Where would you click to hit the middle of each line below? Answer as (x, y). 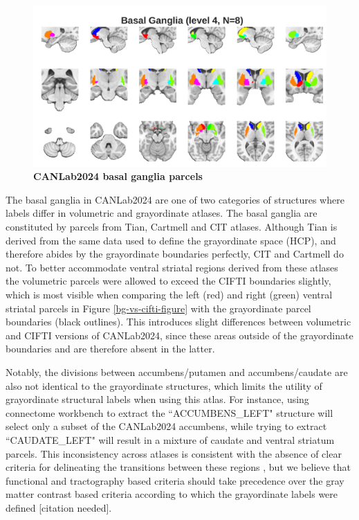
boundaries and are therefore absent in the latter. (110, 349)
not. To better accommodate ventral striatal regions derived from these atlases (172, 267)
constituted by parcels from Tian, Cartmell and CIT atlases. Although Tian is (172, 227)
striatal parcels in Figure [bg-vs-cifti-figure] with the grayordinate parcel (158, 308)
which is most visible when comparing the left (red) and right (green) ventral (169, 295)
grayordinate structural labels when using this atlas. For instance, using (157, 399)
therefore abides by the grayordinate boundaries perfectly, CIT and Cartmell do (175, 254)
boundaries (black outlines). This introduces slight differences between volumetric (178, 322)
